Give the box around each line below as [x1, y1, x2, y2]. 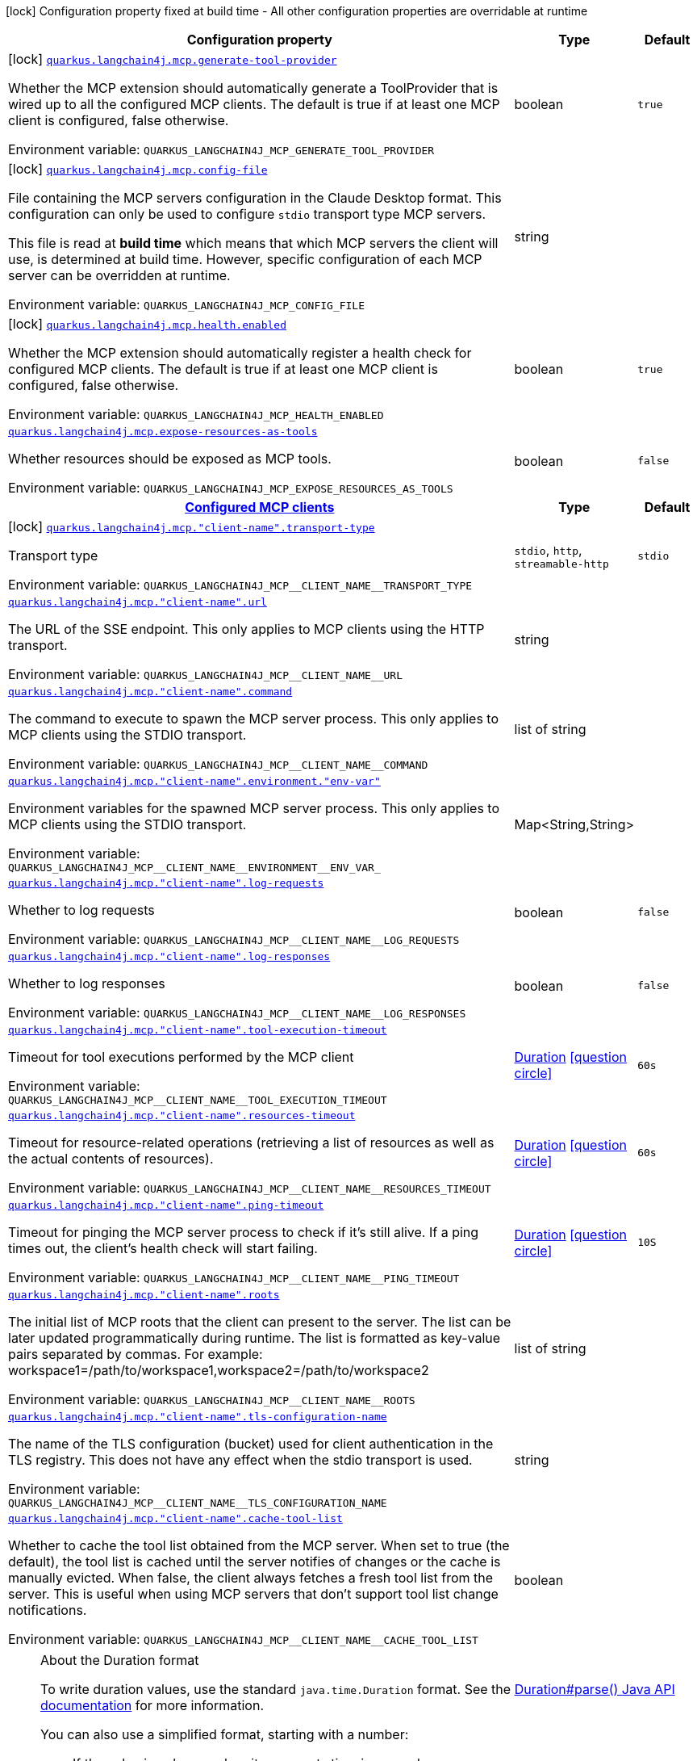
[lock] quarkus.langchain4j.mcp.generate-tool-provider [8, 51, 337, 67]
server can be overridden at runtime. [8, 267, 231, 283]
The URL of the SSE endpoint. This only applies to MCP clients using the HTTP [8, 621, 485, 637]
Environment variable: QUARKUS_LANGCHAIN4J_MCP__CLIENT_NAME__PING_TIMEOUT [8, 1269, 460, 1285]
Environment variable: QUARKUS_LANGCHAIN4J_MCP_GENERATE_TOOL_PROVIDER [8, 141, 435, 157]
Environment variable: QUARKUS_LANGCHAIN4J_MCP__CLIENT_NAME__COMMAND [8, 756, 428, 772]
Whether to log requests [8, 902, 155, 918]
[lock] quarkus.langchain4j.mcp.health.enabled [8, 316, 286, 332]
